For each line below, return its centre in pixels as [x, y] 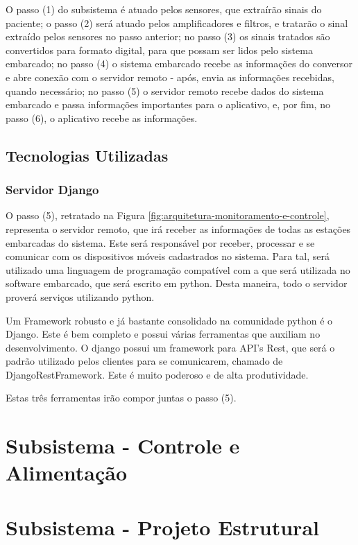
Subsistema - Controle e [123, 445]
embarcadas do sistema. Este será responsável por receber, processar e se [160, 242]
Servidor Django [52, 190]
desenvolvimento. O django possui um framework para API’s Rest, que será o [170, 347]
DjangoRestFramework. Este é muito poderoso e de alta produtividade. [157, 374]
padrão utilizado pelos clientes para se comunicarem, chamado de [144, 361]
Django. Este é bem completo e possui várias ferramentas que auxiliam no [163, 334]
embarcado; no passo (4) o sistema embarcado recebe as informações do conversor [179, 63]
